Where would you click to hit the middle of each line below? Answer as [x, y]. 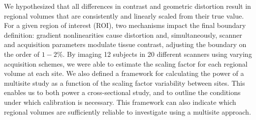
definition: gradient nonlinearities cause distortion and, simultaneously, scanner [123, 35]
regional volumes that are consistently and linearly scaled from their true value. [124, 15]
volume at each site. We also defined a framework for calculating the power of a [124, 73]
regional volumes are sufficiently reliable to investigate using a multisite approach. [128, 111]
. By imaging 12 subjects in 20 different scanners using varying [157, 54]
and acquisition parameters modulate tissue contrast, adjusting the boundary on [125, 44]
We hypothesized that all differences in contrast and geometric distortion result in [128, 6]
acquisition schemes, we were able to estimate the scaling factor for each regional [126, 63]
